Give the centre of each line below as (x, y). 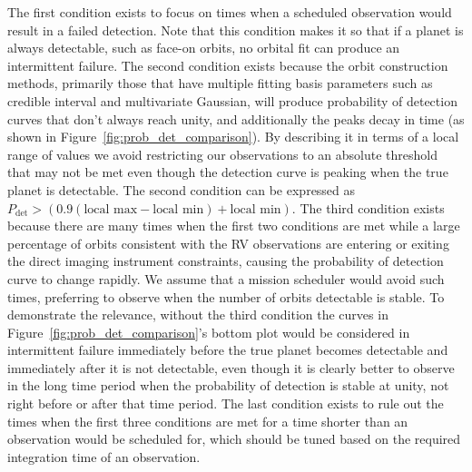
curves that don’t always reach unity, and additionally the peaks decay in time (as (236, 118)
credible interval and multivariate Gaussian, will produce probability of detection (232, 100)
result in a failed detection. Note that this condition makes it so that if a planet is (236, 29)
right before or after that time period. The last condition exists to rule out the (226, 403)
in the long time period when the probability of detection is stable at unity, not (228, 385)
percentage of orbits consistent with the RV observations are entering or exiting (228, 243)
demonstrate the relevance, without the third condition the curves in (198, 315)
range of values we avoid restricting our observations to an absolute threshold (222, 154)
